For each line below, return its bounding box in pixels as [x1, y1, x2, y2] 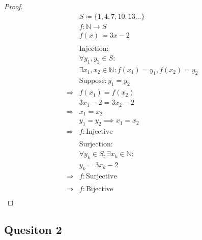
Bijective [85, 185, 113, 193]
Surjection [79, 141, 111, 148]
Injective [85, 128, 113, 136]
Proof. [4, 1, 23, 11]
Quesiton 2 [4, 221, 62, 237]
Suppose [79, 77, 105, 85]
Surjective [85, 172, 117, 180]
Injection [79, 45, 107, 52]
